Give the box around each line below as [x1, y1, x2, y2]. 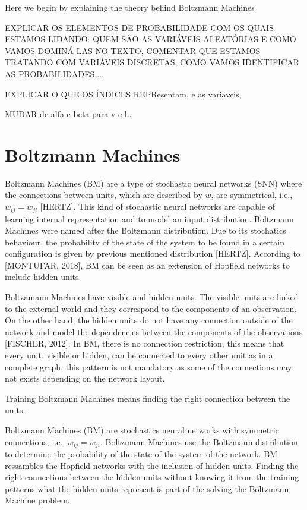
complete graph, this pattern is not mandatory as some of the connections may [5, 360, 292, 373]
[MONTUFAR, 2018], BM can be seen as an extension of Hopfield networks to [5, 259, 290, 271]
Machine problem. [5, 494, 70, 506]
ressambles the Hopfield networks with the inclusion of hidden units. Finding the [5, 459, 299, 471]
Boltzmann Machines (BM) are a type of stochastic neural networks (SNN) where [5, 177, 302, 189]
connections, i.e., [5, 435, 65, 448]
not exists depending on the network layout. [5, 372, 165, 385]
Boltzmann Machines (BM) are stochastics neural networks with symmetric [5, 424, 279, 436]
